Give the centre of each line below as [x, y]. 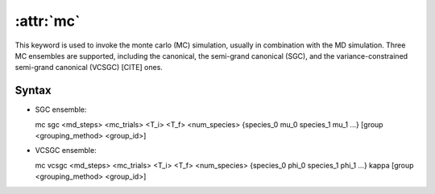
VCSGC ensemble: [66, 151]
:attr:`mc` [48, 21]
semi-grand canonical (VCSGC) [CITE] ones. [89, 68]
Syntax [33, 91]
